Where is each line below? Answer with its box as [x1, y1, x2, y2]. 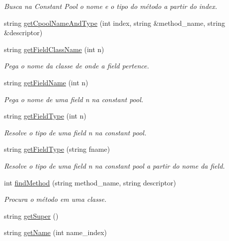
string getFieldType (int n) [4, 111, 86, 121]
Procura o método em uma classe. [4, 194, 107, 204]
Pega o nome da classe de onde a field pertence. [4, 60, 149, 71]
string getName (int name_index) [4, 227, 107, 238]
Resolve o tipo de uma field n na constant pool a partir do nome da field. [4, 160, 225, 171]
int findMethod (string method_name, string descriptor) [4, 177, 176, 187]
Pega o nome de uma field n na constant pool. [4, 94, 144, 104]
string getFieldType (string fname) [4, 144, 110, 154]
